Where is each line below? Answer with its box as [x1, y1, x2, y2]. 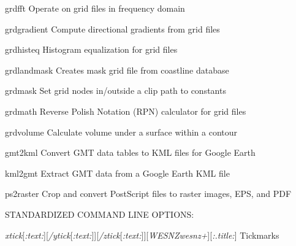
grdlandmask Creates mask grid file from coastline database [5, 63, 229, 76]
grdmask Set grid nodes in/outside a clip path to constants [5, 84, 226, 97]
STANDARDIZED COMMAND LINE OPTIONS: [5, 207, 194, 220]
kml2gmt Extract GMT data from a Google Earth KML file [5, 166, 230, 179]
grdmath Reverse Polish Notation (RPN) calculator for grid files [5, 104, 246, 117]
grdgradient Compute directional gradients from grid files [5, 22, 220, 35]
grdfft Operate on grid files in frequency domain [5, 2, 185, 14]
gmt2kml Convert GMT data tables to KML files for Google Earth [5, 146, 256, 159]
